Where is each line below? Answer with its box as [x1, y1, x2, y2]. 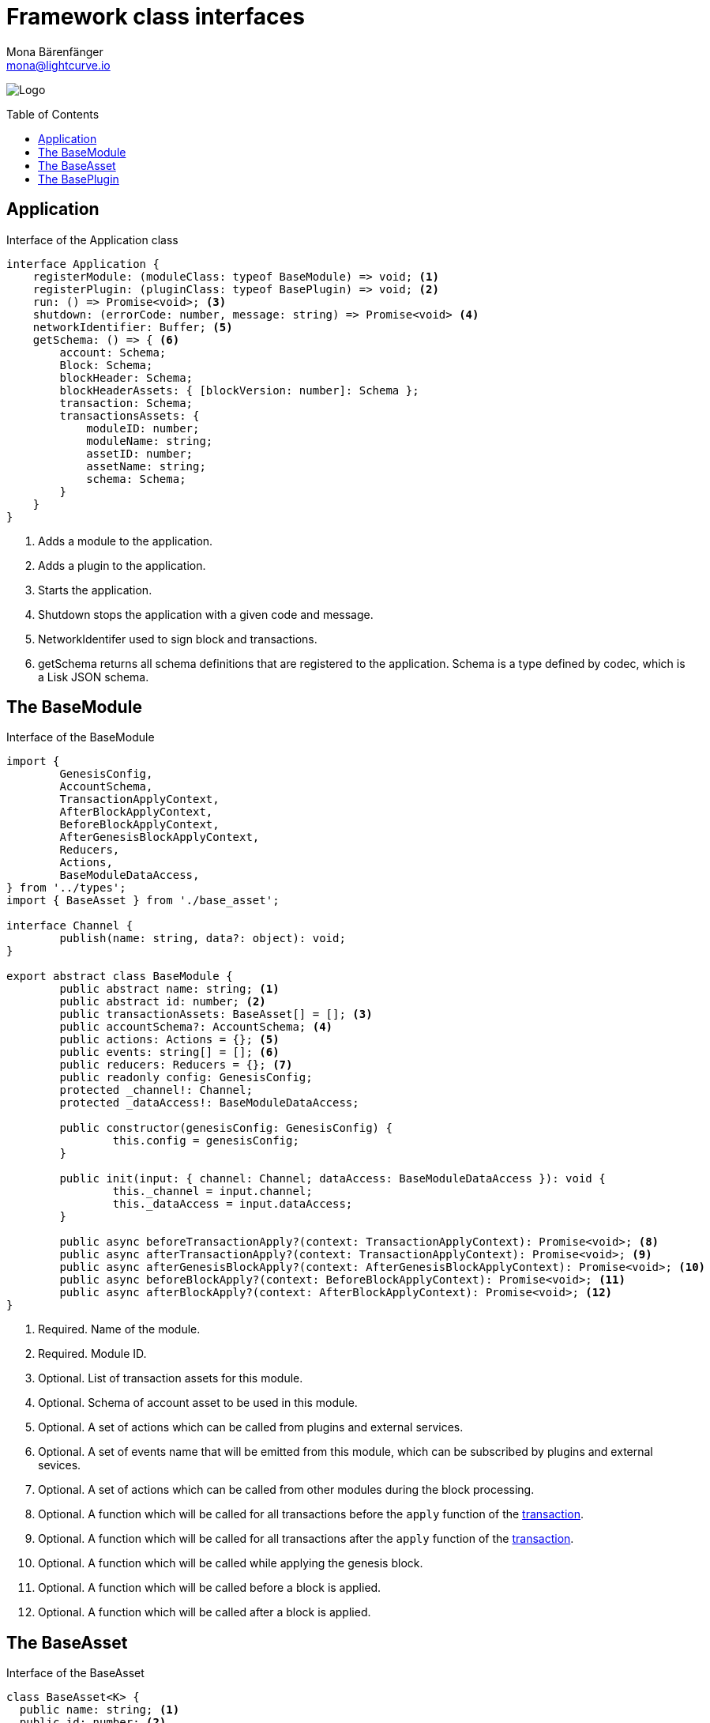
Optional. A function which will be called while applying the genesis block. [38, 1556, 423, 1570]
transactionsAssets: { [59, 409, 200, 422]
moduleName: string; [86, 434, 213, 447]
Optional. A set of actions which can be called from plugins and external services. [38, 1420, 464, 1435]
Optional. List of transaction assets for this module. [38, 1371, 303, 1386]
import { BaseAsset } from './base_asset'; [6, 894, 280, 907]
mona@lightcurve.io [6, 58, 111, 72]
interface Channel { [6, 919, 133, 933]
